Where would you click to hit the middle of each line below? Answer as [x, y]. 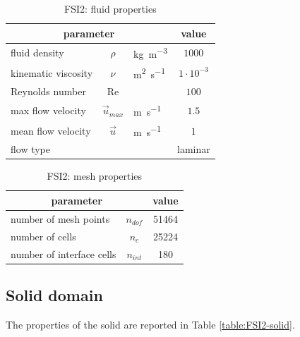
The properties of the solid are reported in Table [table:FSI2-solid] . [150, 324]
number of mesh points [60, 218]
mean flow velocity [51, 130]
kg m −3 [150, 53]
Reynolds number [48, 91]
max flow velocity [48, 110]
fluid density [37, 53]
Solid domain [54, 294]
